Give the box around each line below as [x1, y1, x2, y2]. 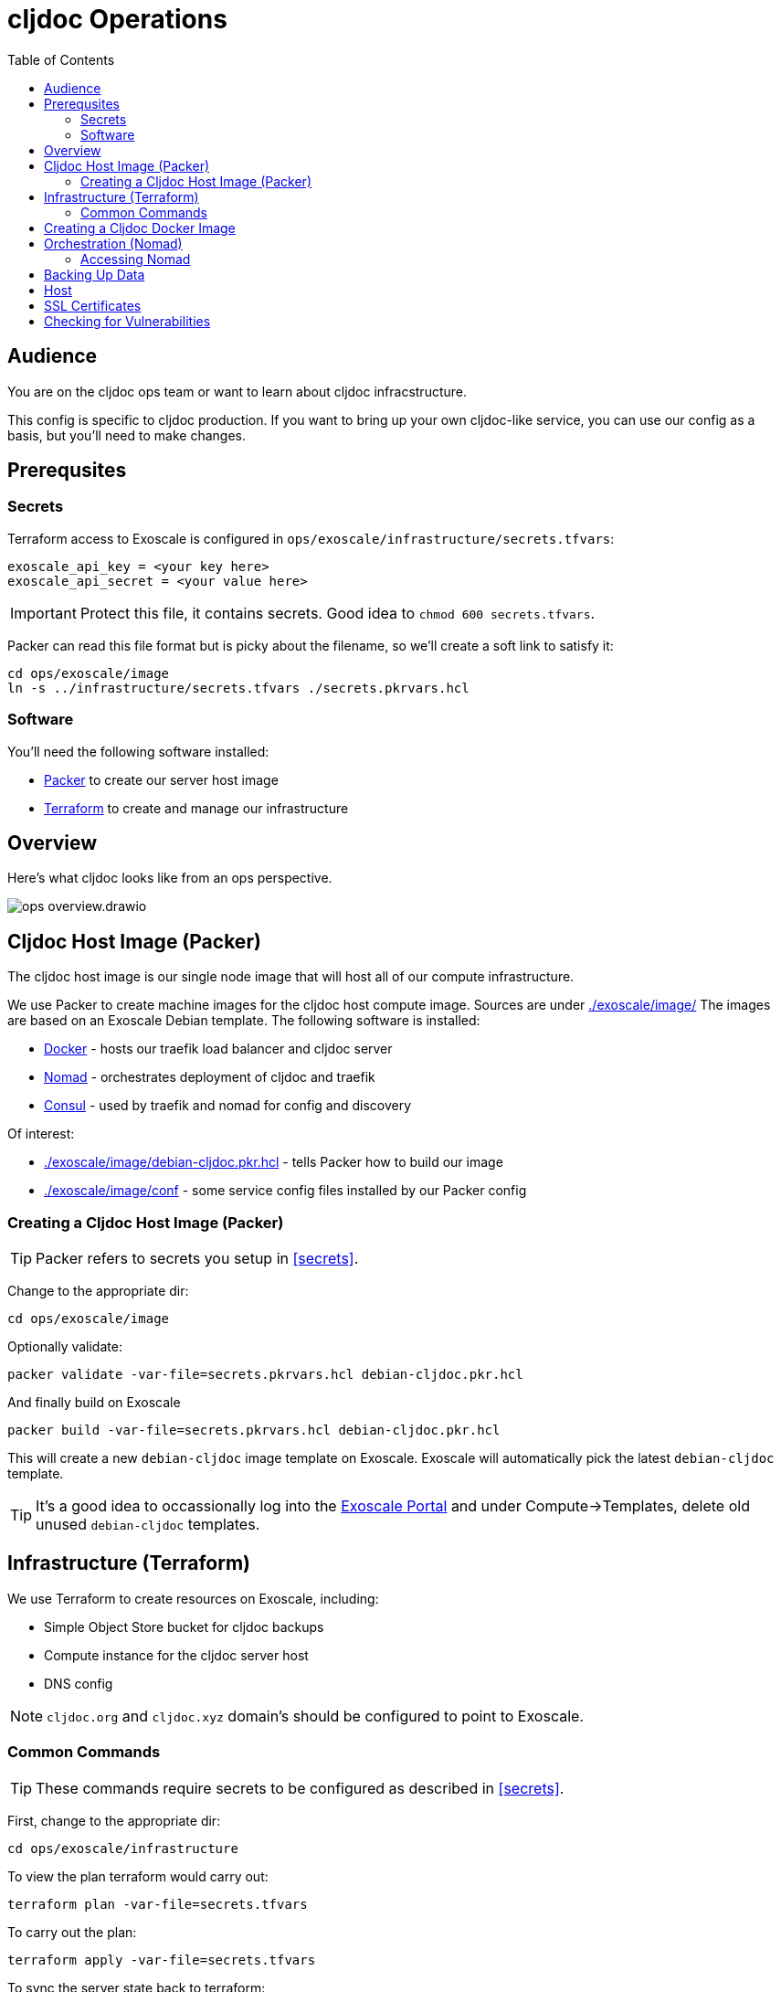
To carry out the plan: [7, 1923, 137, 1940]
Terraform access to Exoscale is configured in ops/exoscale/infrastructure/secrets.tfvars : [7, 530, 615, 546]
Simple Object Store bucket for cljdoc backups [44, 1618, 324, 1635]
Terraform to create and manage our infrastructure [44, 800, 349, 816]
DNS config [44, 1675, 113, 1691]
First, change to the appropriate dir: [7, 1812, 221, 1828]
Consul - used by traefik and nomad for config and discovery [44, 1097, 412, 1114]
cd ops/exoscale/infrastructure [7, 1840, 238, 1856]
